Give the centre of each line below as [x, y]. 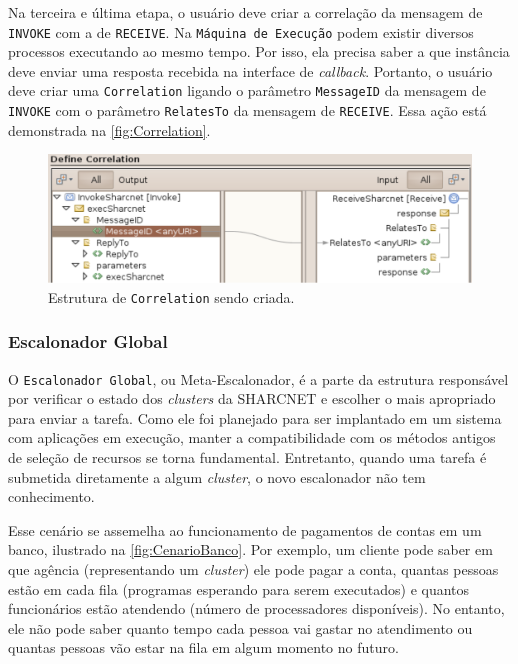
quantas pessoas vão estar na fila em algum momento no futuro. [203, 647]
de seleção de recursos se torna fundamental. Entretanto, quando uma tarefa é [247, 457]
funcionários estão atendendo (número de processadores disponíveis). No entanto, [256, 608]
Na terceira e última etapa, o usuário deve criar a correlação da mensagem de [245, 12]
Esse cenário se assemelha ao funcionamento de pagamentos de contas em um [245, 529]
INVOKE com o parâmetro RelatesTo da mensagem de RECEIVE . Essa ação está [247, 110]
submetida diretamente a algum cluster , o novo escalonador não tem [217, 476]
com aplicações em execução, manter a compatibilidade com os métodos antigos [252, 437]
